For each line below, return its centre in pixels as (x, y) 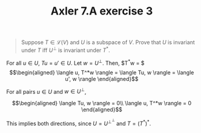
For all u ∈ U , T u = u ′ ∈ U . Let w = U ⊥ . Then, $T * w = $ (75, 62)
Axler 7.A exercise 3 (102, 11)
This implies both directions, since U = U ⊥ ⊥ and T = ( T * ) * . (79, 122)
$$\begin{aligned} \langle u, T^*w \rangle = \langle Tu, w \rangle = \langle (102, 72)
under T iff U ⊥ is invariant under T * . (65, 50)
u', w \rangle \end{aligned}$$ (102, 79)
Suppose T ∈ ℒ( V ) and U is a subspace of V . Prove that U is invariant (108, 42)
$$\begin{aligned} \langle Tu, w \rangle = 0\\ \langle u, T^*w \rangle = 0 (102, 103)
